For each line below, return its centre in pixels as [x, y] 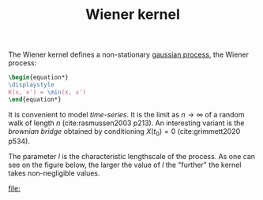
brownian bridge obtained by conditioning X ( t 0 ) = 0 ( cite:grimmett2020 [124, 132]
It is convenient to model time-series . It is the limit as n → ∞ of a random [126, 114]
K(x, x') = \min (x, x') [47, 92]
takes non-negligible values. [54, 173]
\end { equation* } [35, 99]
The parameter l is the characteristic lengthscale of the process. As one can [131, 157]
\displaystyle [32, 85]
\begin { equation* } [38, 78]
